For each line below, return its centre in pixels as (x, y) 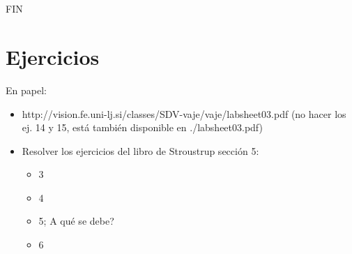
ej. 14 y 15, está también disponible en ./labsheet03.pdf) (142, 127)
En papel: (26, 90)
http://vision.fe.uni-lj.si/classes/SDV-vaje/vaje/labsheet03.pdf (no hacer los (184, 113)
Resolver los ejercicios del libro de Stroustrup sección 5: (140, 150)
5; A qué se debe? (76, 221)
